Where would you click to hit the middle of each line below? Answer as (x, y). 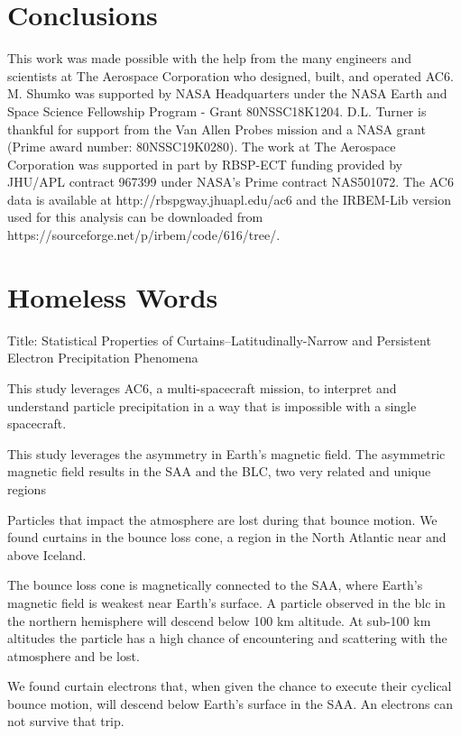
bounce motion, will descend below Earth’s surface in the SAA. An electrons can (230, 703)
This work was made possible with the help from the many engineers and (210, 58)
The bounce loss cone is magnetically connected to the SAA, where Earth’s (215, 585)
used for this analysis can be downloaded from (135, 217)
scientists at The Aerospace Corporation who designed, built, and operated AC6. (230, 75)
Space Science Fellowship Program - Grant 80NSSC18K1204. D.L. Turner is (217, 110)
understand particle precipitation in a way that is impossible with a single (212, 405)
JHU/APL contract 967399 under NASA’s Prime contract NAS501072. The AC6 (230, 182)
